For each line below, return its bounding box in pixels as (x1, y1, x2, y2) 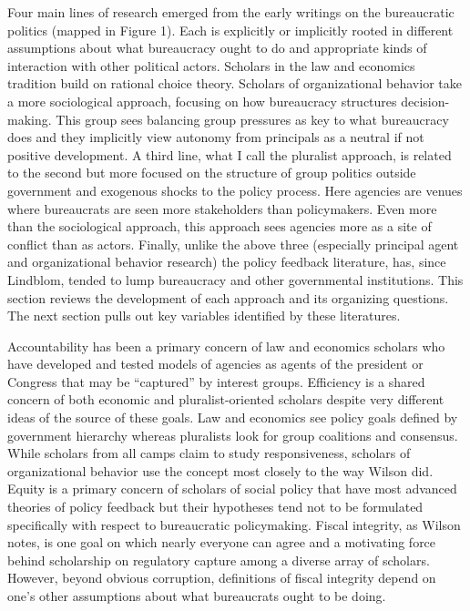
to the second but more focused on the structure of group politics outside (7, 163, 416, 182)
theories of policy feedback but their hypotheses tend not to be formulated (7, 497, 424, 516)
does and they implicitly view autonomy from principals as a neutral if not (7, 127, 424, 147)
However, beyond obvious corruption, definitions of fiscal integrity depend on (7, 568, 436, 587)
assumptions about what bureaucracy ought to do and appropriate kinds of (7, 38, 427, 57)
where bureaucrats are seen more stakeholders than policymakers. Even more (7, 199, 437, 218)
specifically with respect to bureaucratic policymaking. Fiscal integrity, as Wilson (7, 514, 461, 534)
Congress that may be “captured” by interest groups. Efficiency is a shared (7, 372, 425, 391)
